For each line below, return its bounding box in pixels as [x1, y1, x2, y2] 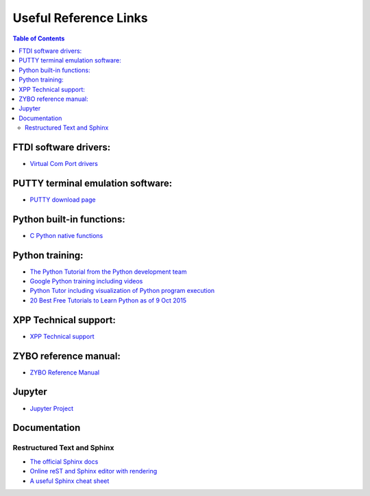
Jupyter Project [29, 404, 73, 412]
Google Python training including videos [29, 277, 143, 285]
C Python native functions [29, 231, 103, 239]
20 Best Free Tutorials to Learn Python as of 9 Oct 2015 [29, 296, 187, 305]
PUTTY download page [29, 196, 96, 204]
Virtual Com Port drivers [29, 159, 99, 167]
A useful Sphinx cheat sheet [29, 477, 110, 485]
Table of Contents [12, 34, 65, 43]
